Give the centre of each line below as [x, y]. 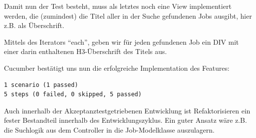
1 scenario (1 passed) [41, 85]
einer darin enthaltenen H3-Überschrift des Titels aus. [86, 51]
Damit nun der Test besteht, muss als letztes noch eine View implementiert [118, 6]
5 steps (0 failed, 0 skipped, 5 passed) [73, 95]
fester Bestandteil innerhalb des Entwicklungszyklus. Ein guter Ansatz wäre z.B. [126, 120]
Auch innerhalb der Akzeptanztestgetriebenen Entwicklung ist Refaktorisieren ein [127, 110]
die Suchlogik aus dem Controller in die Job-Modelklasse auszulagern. [109, 129]
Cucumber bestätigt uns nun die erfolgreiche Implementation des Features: [117, 68]
